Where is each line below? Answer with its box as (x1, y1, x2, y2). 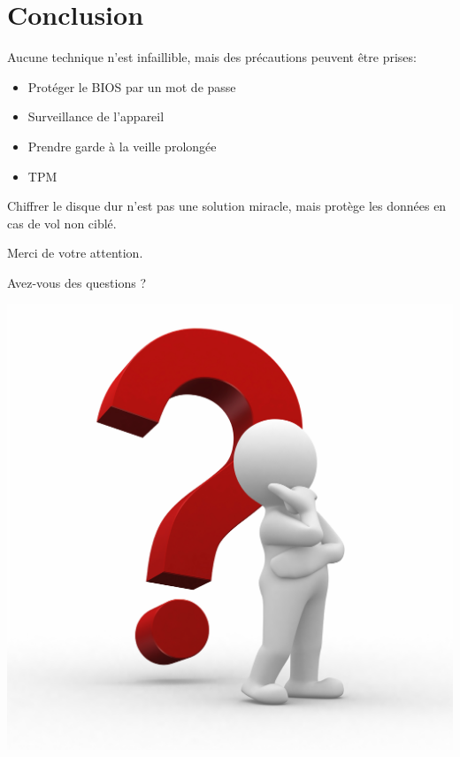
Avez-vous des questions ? (7, 273, 146, 291)
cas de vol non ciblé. (7, 213, 117, 232)
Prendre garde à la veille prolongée (27, 136, 217, 155)
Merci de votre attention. (7, 243, 143, 262)
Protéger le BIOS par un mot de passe (27, 77, 236, 96)
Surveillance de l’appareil (27, 107, 165, 126)
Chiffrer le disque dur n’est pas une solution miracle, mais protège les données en (7, 197, 447, 215)
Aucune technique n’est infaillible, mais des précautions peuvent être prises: (7, 48, 417, 66)
